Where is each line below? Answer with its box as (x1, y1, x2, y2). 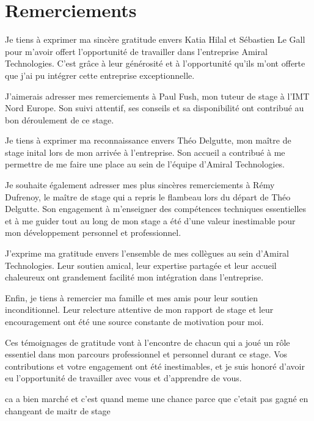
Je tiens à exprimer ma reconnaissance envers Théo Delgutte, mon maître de (5, 134, 291, 147)
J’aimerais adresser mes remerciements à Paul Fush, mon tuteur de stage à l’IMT (5, 89, 310, 102)
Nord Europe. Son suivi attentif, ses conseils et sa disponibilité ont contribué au (5, 101, 304, 114)
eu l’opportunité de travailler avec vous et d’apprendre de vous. (5, 372, 242, 384)
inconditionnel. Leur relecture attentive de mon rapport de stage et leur (5, 303, 274, 316)
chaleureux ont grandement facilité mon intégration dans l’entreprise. (5, 271, 264, 284)
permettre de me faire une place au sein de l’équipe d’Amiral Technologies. (5, 158, 285, 170)
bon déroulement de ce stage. (5, 113, 114, 126)
